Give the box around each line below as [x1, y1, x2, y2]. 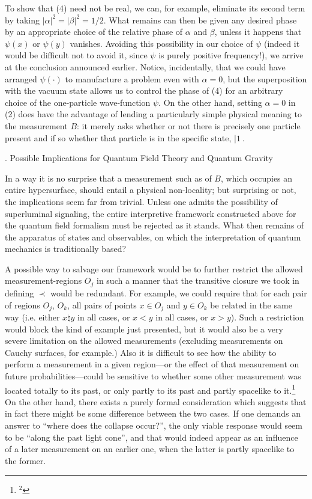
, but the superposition [223, 72, 307, 85]
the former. [5, 454, 46, 467]
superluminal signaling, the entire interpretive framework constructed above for [5, 207, 296, 219]
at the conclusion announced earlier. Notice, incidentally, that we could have [5, 60, 286, 73]
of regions [5, 298, 40, 311]
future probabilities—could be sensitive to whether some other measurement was [5, 369, 301, 382]
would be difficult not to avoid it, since [5, 49, 148, 61]
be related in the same [210, 298, 292, 311]
